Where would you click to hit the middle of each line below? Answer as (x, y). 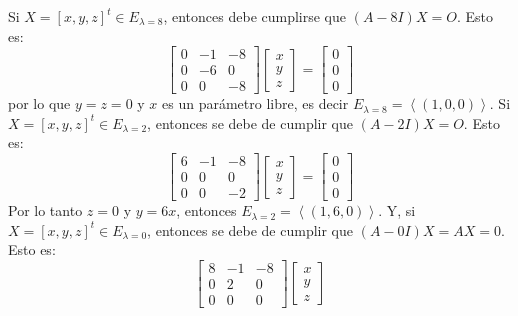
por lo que (39, 103)
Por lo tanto (45, 210)
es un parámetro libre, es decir (255, 103)
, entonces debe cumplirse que (255, 16)
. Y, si (397, 210)
